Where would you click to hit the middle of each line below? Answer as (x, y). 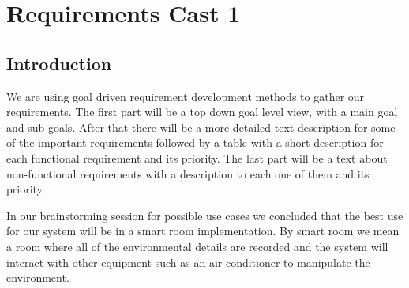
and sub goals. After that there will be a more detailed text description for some (201, 127)
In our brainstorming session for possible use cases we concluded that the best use (205, 215)
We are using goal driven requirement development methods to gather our (186, 96)
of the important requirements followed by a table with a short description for (195, 142)
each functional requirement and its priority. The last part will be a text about (197, 157)
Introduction (59, 63)
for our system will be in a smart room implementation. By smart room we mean (203, 231)
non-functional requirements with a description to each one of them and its (188, 173)
